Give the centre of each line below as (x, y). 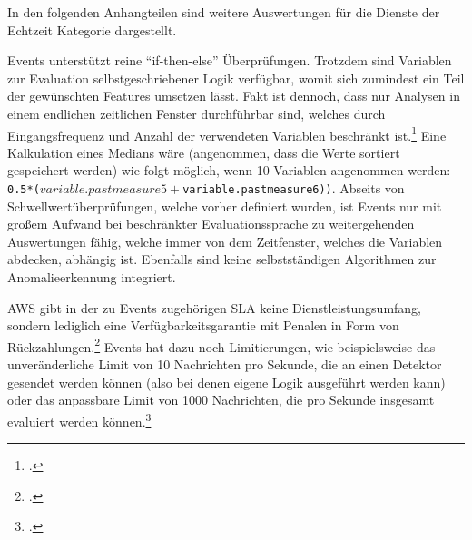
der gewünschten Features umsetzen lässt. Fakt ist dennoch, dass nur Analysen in (234, 96)
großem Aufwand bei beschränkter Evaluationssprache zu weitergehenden (211, 224)
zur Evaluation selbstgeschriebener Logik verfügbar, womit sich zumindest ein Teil (236, 78)
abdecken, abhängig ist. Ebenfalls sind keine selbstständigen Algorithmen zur (222, 259)
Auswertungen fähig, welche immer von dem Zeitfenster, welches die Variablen (225, 241)
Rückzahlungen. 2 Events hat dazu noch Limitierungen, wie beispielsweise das (221, 345)
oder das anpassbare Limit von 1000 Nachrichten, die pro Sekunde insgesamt (221, 400)
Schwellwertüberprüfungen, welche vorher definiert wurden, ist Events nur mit (225, 206)
